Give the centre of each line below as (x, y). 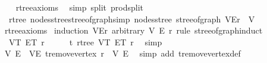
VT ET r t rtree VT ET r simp (85, 42)
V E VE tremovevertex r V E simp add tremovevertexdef (122, 53)
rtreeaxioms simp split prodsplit (80, 7)
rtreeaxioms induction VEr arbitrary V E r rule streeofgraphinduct (133, 30)
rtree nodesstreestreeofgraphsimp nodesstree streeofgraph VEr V (132, 19)
